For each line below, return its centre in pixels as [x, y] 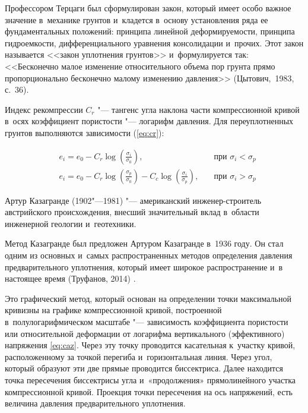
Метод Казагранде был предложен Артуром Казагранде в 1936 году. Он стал [144, 243]
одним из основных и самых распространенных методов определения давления [149, 255]
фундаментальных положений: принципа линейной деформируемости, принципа [150, 31]
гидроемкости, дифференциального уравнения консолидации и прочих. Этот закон [154, 42]
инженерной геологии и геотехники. [71, 223]
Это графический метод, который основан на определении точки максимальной [148, 298]
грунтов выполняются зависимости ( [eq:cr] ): [85, 132]
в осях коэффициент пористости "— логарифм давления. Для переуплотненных [149, 121]
